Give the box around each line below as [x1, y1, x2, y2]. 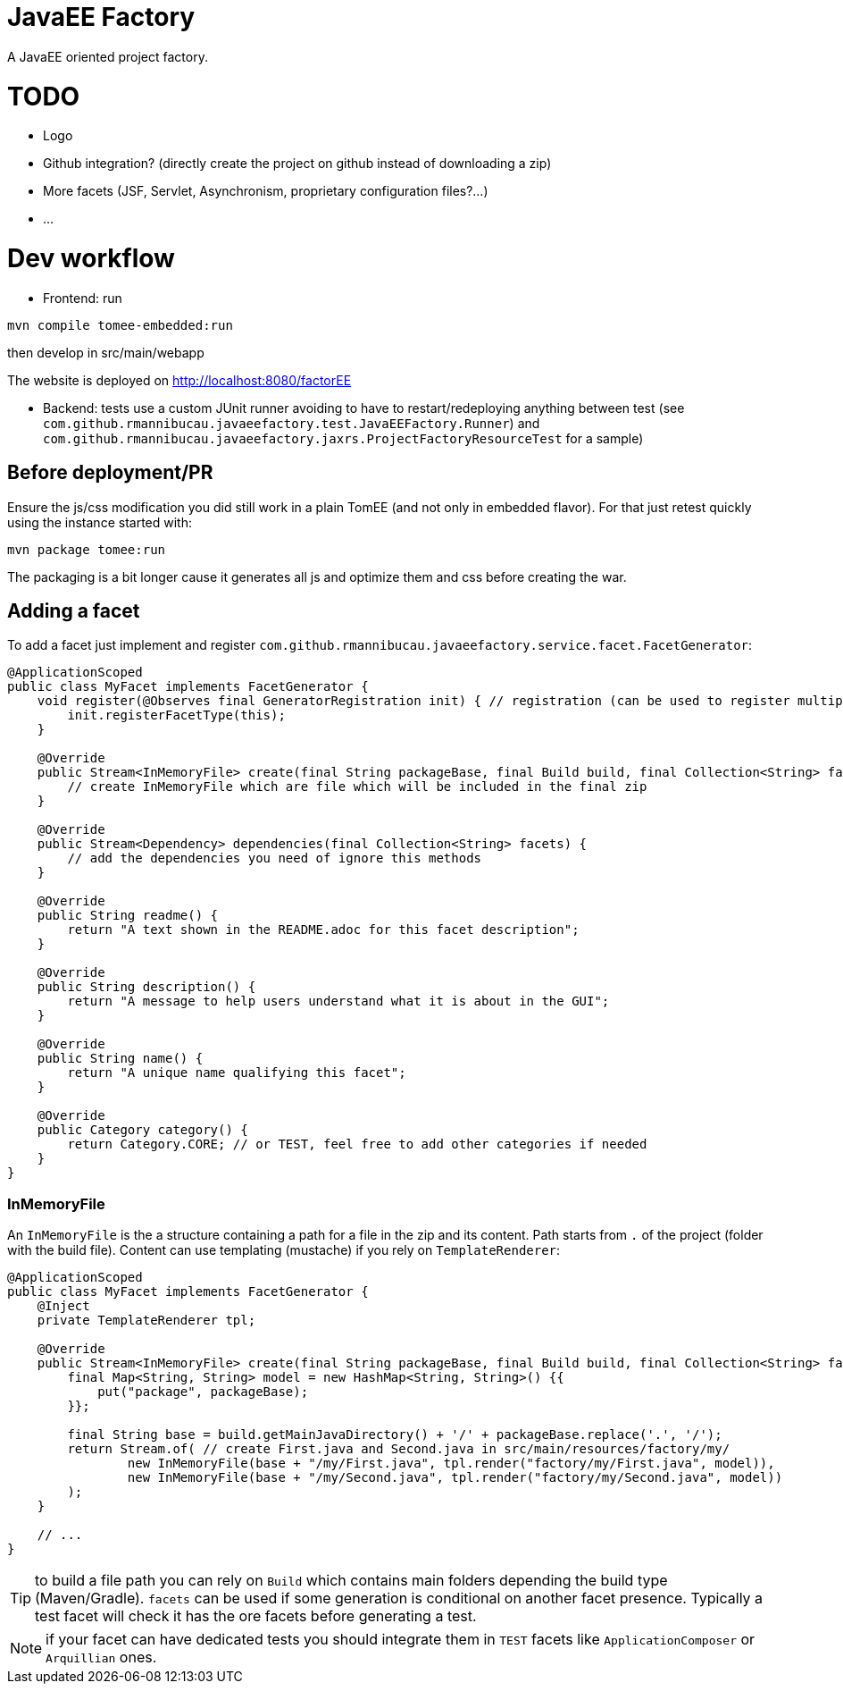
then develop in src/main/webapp [7, 344, 204, 360]
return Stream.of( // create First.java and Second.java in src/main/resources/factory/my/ [67, 1442, 730, 1457]
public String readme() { [37, 908, 219, 923]
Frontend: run [43, 290, 122, 306]
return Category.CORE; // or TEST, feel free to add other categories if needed [67, 1137, 647, 1152]
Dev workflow [7, 243, 175, 273]
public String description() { [37, 980, 256, 995]
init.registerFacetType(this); [67, 708, 286, 723]
